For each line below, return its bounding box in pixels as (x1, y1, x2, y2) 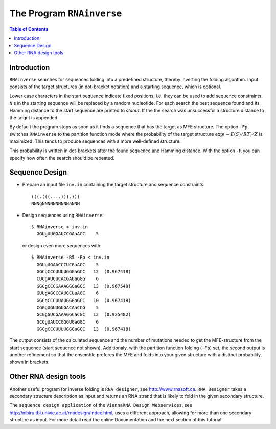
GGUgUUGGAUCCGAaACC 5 (36, 231, 99, 237)
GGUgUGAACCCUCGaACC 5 (36, 262, 99, 267)
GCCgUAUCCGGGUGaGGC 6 (36, 319, 99, 325)
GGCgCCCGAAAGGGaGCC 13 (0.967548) (36, 283, 131, 289)
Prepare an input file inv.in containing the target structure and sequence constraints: (22, 182, 205, 188)
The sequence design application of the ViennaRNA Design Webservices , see (9, 402, 193, 409)
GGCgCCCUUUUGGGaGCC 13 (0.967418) (36, 326, 131, 332)
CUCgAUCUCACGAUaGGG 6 (36, 276, 99, 282)
